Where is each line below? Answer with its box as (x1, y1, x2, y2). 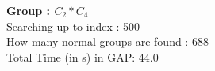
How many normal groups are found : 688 (6, 33, 209, 50)
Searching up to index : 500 (6, 17, 140, 34)
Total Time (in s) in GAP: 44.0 (6, 48, 159, 65)
